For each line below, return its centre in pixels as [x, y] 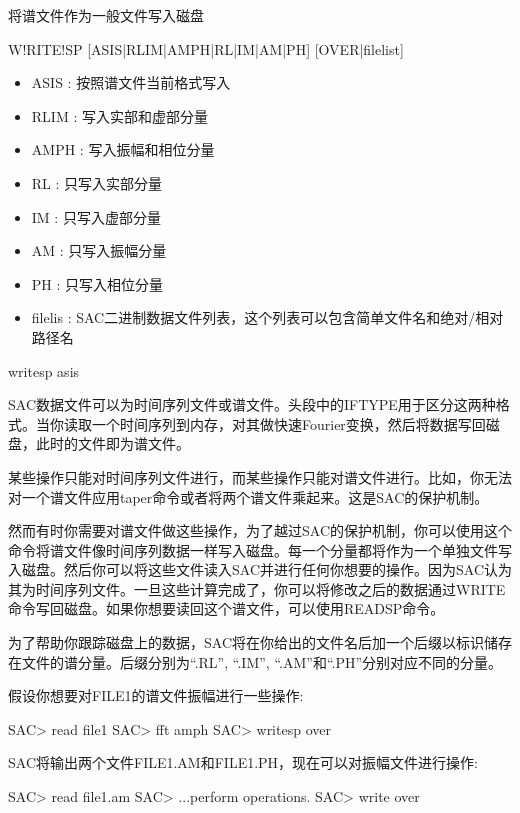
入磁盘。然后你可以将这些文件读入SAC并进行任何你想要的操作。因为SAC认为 [260, 569]
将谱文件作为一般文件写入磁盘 [106, 15]
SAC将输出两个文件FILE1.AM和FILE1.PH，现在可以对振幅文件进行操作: [243, 762]
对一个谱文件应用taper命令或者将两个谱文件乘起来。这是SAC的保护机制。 [248, 496]
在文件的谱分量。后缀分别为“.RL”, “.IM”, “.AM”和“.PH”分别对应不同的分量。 [255, 661]
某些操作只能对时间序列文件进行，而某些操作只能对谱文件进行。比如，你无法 [260, 476]
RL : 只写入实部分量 [97, 182]
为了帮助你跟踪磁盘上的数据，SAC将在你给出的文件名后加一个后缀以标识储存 [260, 642]
